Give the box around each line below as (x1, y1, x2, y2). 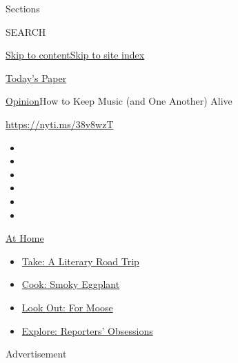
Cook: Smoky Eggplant (21, 277, 120, 291)
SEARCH (6, 24, 46, 39)
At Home (6, 231, 44, 245)
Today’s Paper (6, 70, 67, 85)
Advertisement (6, 346, 67, 361)
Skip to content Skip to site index (6, 48, 145, 62)
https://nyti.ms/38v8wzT (6, 116, 114, 131)
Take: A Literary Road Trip (21, 253, 139, 268)
